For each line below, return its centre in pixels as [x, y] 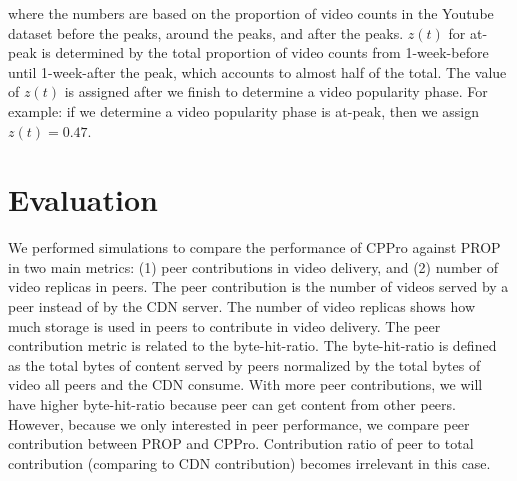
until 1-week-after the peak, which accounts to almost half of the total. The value [257, 71]
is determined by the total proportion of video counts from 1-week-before [265, 52]
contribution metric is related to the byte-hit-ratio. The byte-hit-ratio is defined [252, 345]
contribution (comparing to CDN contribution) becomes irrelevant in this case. [249, 462]
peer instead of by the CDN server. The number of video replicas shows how [242, 306]
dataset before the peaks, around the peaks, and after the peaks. [206, 32]
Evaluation [83, 199]
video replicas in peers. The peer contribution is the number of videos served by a [258, 286]
